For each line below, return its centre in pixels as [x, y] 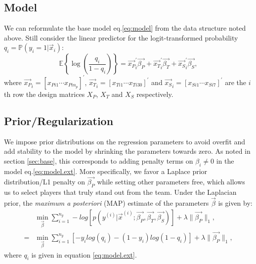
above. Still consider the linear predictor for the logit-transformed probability [121, 37]
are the [236, 82]
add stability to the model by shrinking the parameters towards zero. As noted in [127, 151]
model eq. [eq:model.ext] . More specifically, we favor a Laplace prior [106, 171]
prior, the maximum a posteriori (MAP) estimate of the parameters [107, 203]
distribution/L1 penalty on [45, 182]
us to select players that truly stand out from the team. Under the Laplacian [120, 192]
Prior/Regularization [59, 120]
